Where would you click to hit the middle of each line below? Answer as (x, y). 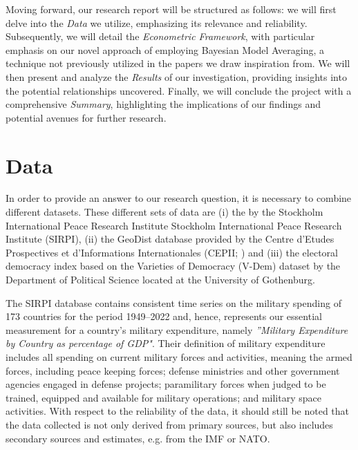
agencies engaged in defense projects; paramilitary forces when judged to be (166, 384)
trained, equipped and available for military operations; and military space (163, 397)
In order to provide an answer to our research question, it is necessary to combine (179, 198)
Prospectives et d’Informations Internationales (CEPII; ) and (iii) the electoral (172, 252)
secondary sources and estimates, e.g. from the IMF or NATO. (138, 438)
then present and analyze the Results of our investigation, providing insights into (176, 76)
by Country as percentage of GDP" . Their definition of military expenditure (166, 343)
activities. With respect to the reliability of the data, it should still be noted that (178, 411)
